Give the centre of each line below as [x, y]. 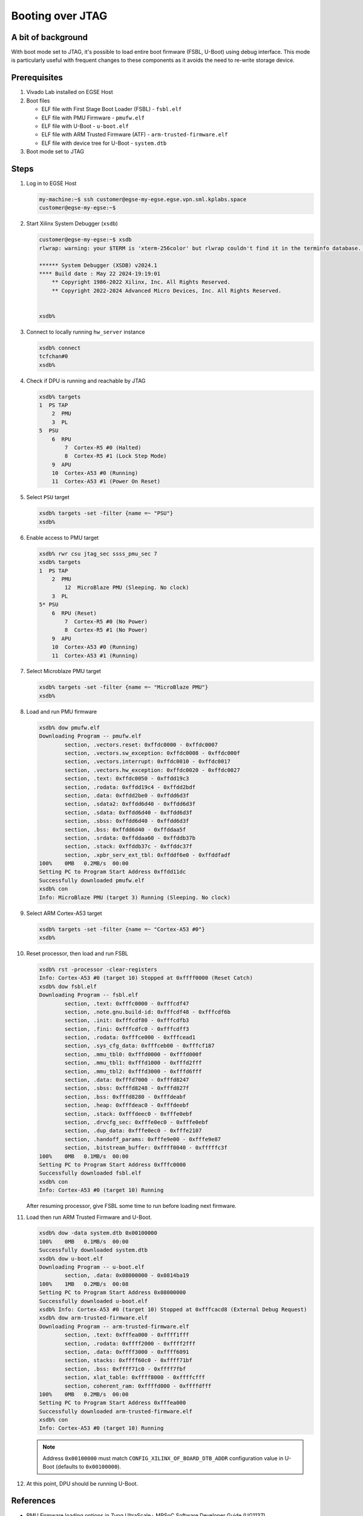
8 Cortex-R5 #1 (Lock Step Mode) [116, 456]
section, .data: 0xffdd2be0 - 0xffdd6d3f [127, 795]
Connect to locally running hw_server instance [86, 332]
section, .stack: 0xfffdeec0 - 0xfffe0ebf [129, 1114]
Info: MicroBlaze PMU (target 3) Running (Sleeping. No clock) [135, 897]
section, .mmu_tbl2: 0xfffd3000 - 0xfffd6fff [133, 1071]
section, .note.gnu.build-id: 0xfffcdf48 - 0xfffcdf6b [148, 1012]
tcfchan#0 [54, 357]
